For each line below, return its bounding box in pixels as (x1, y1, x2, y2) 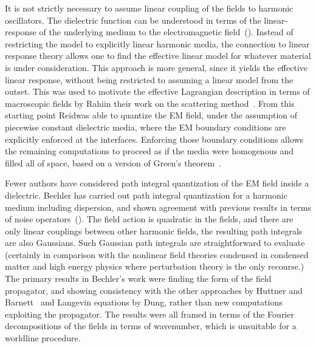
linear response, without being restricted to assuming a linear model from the (5, 73, 294, 86)
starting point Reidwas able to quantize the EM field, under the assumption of (5, 109, 298, 121)
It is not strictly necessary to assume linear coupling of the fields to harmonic (5, 2, 294, 14)
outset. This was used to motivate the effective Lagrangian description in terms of (5, 85, 310, 98)
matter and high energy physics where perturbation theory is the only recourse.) (5, 260, 304, 273)
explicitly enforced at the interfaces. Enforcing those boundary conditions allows (5, 132, 304, 145)
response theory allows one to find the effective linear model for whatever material (5, 49, 311, 62)
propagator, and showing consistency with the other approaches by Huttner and (5, 284, 303, 296)
